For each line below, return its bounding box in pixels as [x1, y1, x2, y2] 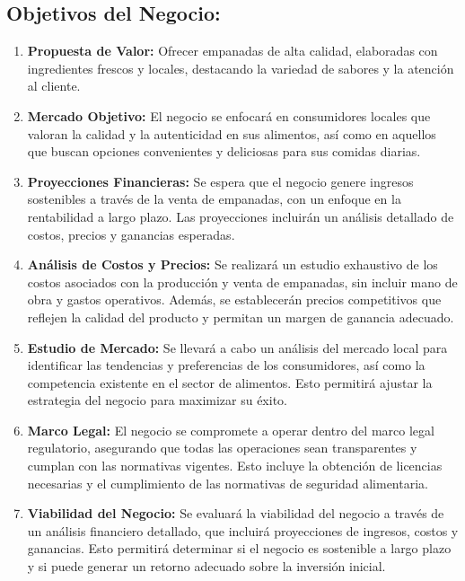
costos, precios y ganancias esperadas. [27, 224, 235, 243]
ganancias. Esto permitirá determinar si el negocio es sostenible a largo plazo [27, 539, 452, 558]
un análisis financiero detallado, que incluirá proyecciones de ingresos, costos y [27, 521, 459, 540]
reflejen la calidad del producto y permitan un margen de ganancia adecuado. [27, 307, 454, 326]
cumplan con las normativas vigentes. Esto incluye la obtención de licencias [27, 456, 443, 475]
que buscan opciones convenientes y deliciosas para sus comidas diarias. [27, 142, 421, 161]
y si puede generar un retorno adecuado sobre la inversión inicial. [27, 557, 386, 576]
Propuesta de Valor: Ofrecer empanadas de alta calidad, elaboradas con [27, 41, 438, 60]
